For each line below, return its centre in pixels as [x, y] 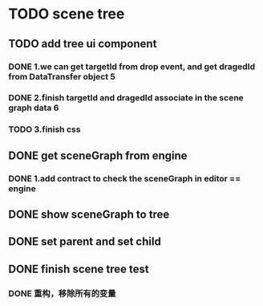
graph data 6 [34, 108]
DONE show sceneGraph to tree [89, 215]
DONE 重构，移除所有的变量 [62, 293]
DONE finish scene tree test [79, 269]
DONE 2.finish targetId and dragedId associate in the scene [126, 98]
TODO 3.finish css [45, 129]
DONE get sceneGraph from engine [98, 155]
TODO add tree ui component [83, 44]
